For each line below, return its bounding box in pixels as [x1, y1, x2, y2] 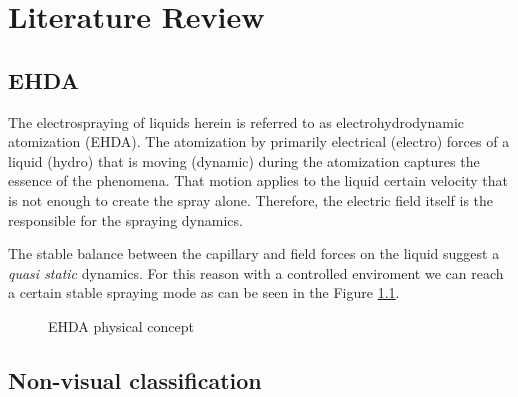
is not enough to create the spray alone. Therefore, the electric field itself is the [8, 189, 494, 210]
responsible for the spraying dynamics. [8, 209, 243, 230]
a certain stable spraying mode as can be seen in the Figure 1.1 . [8, 282, 400, 303]
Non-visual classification [8, 364, 262, 395]
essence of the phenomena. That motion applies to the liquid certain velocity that [8, 170, 508, 191]
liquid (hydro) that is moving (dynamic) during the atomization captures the [8, 150, 480, 171]
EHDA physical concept [48, 315, 194, 336]
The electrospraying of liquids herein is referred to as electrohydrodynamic [8, 111, 465, 132]
